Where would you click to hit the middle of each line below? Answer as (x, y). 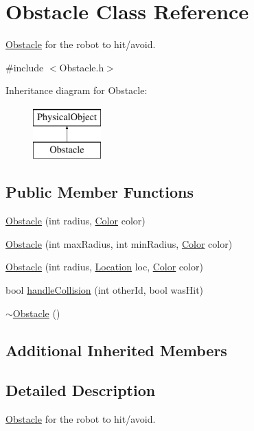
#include (25, 67)
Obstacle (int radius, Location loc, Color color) (104, 267)
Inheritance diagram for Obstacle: (77, 90)
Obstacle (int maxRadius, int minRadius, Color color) (119, 243)
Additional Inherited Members (116, 350)
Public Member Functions (100, 192)
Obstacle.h (82, 67)
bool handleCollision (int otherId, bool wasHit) (105, 290)
